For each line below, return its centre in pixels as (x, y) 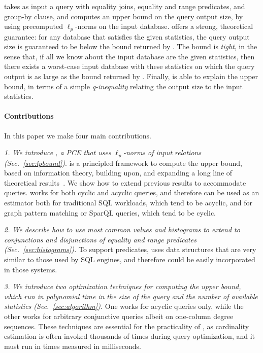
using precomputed (34, 26)
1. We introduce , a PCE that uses (58, 152)
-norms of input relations (162, 152)
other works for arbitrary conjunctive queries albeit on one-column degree (119, 316)
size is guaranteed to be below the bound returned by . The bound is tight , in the (131, 46)
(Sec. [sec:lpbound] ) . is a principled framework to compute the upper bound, (123, 163)
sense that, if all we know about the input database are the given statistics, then (129, 56)
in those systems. (31, 269)
